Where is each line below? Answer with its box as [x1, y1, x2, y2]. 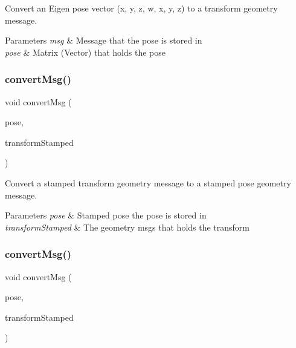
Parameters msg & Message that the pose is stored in [5, 34, 202, 47]
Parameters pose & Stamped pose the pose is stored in [5, 209, 207, 222]
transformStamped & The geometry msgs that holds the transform [5, 220, 250, 233]
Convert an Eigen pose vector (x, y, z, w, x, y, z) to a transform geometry [5, 2, 278, 14]
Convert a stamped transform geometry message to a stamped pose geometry [5, 176, 291, 189]
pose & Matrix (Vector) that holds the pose [5, 45, 166, 58]
